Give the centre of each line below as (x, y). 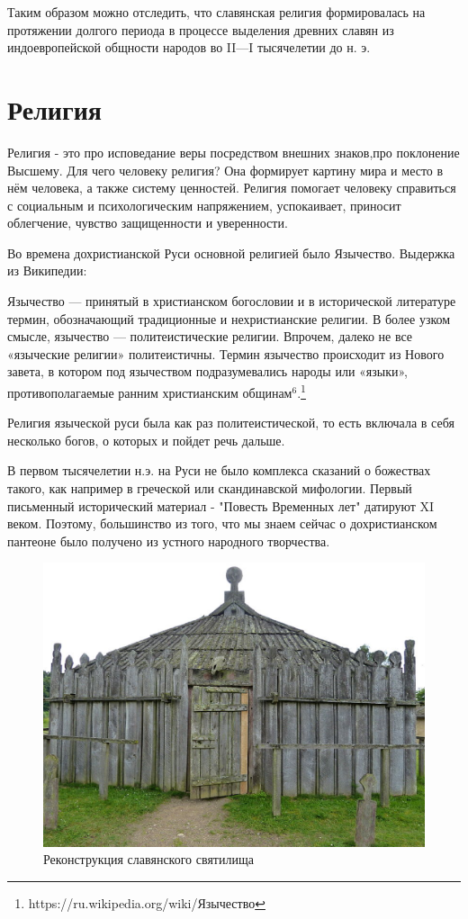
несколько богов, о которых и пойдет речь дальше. (146, 440)
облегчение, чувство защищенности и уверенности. (148, 223)
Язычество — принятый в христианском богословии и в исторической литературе (232, 301)
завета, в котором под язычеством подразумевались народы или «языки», (208, 371)
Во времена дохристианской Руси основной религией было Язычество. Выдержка (231, 252)
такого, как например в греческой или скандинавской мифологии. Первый (210, 488)
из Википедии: (47, 270)
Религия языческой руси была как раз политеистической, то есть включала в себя (231, 423)
